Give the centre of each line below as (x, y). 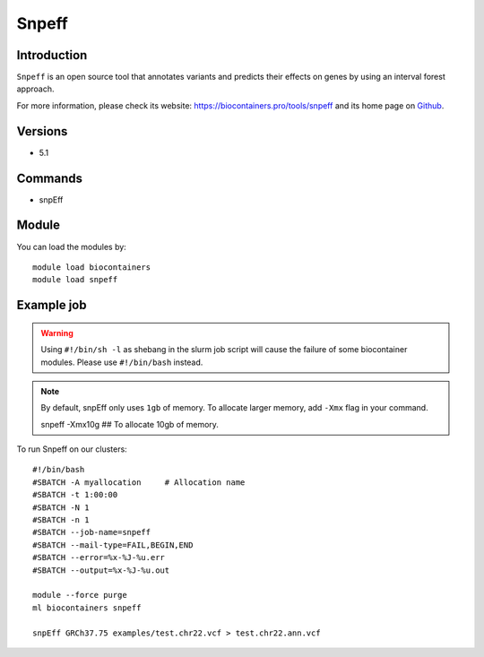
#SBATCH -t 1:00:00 (75, 495)
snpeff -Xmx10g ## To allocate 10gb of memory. (130, 424)
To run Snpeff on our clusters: (72, 449)
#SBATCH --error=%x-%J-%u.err (99, 558)
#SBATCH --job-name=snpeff (92, 532)
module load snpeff (75, 280)
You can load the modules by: (72, 246)
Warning (57, 333)
